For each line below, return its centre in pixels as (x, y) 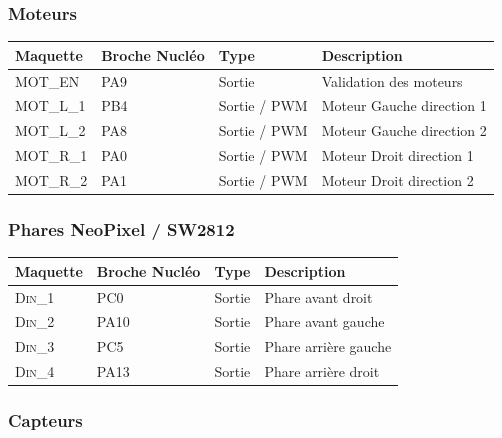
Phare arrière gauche (328, 346)
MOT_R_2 (51, 179)
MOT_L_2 (50, 130)
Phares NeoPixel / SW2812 (121, 228)
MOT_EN (47, 80)
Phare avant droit (318, 296)
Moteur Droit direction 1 (397, 155)
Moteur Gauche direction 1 (404, 105)
